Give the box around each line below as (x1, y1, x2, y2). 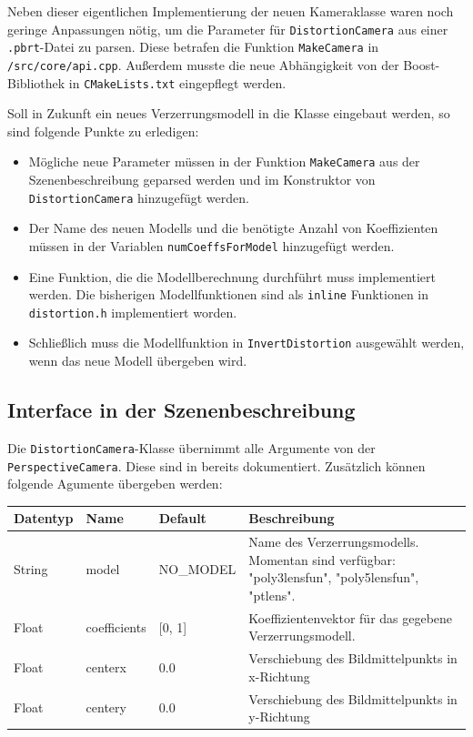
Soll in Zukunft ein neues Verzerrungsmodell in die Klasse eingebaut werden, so (7, 104, 450, 123)
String (14, 559, 48, 578)
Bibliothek (7, 73, 65, 92)
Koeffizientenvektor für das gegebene (248, 608, 453, 627)
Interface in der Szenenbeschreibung (7, 396, 356, 424)
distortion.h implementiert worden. (28, 302, 237, 321)
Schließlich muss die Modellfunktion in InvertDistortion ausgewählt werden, (28, 333, 465, 352)
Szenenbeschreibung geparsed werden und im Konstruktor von (28, 170, 376, 189)
